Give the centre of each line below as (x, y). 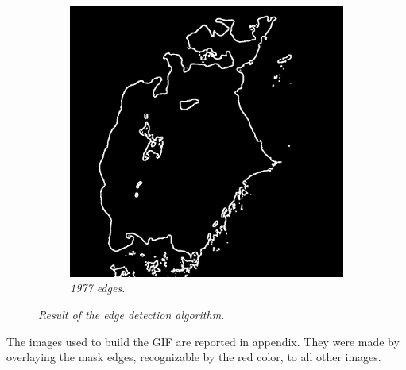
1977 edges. (98, 288)
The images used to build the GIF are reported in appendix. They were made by (203, 341)
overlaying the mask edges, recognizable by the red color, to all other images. (194, 357)
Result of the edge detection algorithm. (131, 315)
